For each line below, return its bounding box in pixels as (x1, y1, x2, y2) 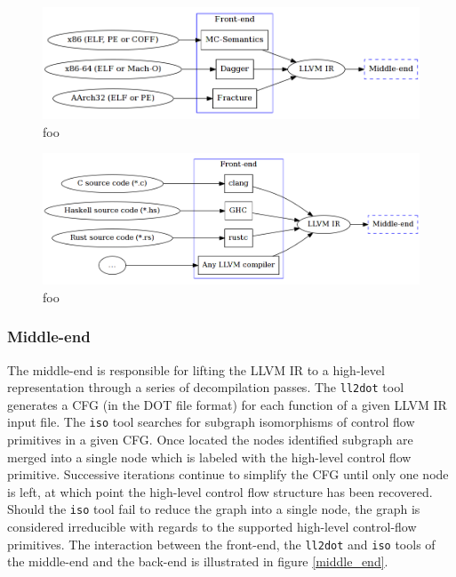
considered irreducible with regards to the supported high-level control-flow (7, 517, 417, 536)
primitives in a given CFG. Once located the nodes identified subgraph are (7, 430, 413, 449)
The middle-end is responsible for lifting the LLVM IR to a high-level (7, 360, 385, 379)
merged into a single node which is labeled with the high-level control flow (7, 447, 412, 466)
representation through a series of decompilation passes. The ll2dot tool (7, 378, 404, 397)
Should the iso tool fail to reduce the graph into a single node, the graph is (7, 500, 420, 518)
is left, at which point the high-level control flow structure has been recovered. (7, 482, 433, 501)
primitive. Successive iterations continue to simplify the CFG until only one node (7, 465, 449, 484)
